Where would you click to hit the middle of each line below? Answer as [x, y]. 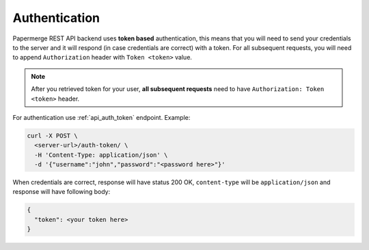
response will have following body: [61, 192]
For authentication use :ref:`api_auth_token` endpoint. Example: [101, 117]
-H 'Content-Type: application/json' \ [101, 155]
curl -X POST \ [52, 136]
